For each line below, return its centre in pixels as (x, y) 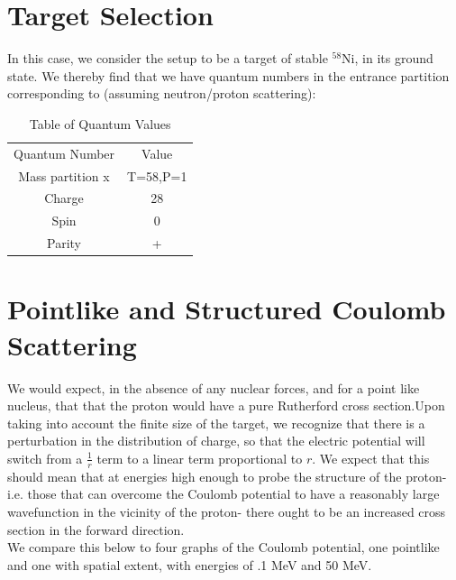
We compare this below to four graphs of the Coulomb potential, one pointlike (223, 547)
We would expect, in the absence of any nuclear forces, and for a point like (214, 387)
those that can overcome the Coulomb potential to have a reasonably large (233, 494)
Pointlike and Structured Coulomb (227, 309)
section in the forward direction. (96, 529)
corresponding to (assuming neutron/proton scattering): (162, 93)
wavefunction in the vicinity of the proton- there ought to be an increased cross (227, 511)
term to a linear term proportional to (200, 458)
